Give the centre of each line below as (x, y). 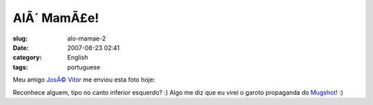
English (78, 58)
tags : (20, 67)
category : (27, 58)
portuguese (84, 67)
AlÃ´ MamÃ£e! (56, 18)
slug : (20, 38)
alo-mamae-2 (87, 38)
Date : (21, 47)
